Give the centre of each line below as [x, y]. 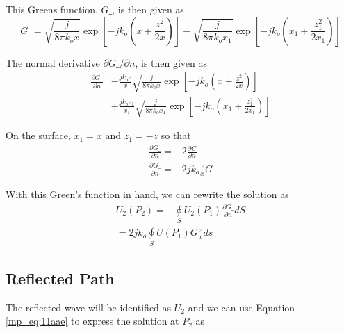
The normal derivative [53, 62]
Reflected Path [60, 278]
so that [176, 135]
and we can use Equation [241, 307]
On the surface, [38, 135]
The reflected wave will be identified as [89, 307]
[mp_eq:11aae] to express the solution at [92, 321]
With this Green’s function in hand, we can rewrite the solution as [147, 194]
